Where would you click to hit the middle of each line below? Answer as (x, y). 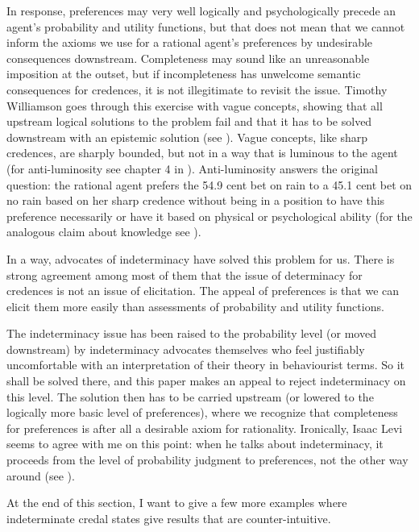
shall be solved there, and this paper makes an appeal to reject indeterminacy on (206, 381)
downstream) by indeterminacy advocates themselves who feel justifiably (186, 349)
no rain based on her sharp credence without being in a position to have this (196, 200)
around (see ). (41, 475)
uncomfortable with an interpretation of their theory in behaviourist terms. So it (205, 365)
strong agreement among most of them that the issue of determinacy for (185, 274)
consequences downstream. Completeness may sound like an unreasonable (188, 58)
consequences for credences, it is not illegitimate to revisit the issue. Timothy (197, 89)
